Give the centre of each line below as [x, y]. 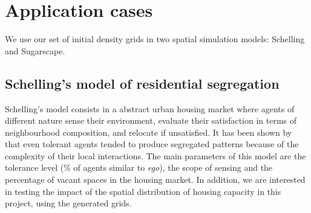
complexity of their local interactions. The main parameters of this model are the [155, 155]
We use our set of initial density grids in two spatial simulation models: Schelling [155, 39]
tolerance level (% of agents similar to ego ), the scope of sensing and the [139, 167]
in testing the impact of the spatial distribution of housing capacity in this [143, 191]
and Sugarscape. [35, 50]
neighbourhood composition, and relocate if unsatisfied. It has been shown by [149, 132]
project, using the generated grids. [68, 203]
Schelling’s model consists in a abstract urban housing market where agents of [150, 108]
